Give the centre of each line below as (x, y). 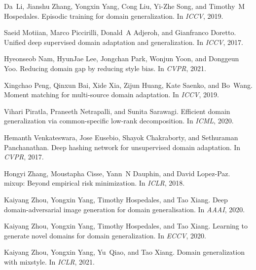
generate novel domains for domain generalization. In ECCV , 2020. (105, 235)
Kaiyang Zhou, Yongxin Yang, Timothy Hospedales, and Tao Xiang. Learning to (126, 226)
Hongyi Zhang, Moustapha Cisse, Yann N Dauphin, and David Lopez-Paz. (117, 173)
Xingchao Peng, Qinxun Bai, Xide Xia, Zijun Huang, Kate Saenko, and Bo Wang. (128, 85)
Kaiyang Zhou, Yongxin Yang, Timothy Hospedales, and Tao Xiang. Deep (116, 199)
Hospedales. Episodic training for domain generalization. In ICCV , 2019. (114, 16)
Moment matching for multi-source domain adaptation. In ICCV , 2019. (111, 95)
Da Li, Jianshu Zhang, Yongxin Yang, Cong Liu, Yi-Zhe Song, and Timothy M (125, 6)
